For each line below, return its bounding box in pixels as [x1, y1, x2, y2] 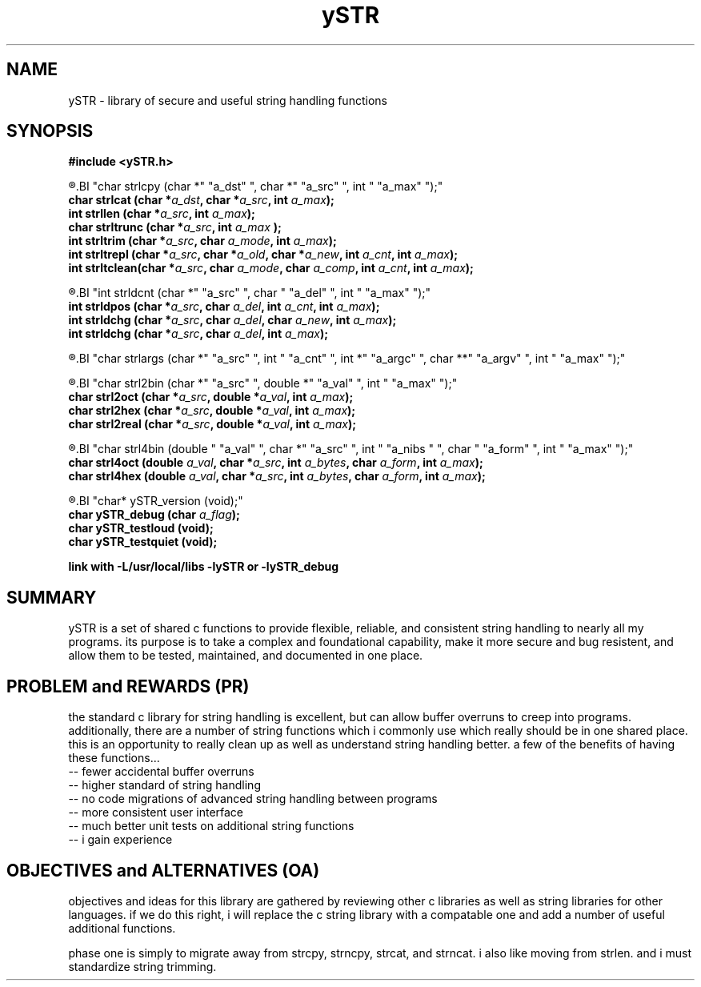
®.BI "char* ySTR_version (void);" [68, 494, 243, 508]
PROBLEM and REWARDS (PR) [6, 676, 250, 696]
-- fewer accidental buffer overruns [68, 764, 254, 779]
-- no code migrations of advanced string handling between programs [68, 792, 438, 806]
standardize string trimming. [68, 959, 217, 973]
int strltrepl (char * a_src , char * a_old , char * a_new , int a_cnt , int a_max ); [68, 247, 459, 262]
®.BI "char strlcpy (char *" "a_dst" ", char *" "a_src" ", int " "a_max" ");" [68, 179, 443, 194]
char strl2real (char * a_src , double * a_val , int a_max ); [68, 417, 357, 431]
